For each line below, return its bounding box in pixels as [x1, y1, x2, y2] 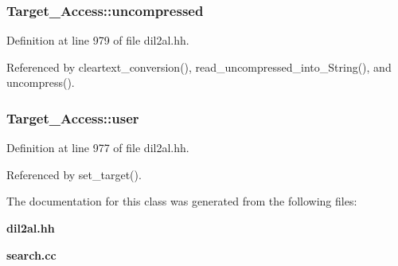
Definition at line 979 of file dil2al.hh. [6, 32, 189, 49]
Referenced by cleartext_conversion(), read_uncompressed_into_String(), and [6, 58, 392, 75]
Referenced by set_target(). [6, 166, 142, 182]
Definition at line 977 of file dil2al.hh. [6, 139, 189, 156]
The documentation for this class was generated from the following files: [6, 193, 357, 209]
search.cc [6, 246, 57, 263]
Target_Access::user [6, 108, 139, 127]
